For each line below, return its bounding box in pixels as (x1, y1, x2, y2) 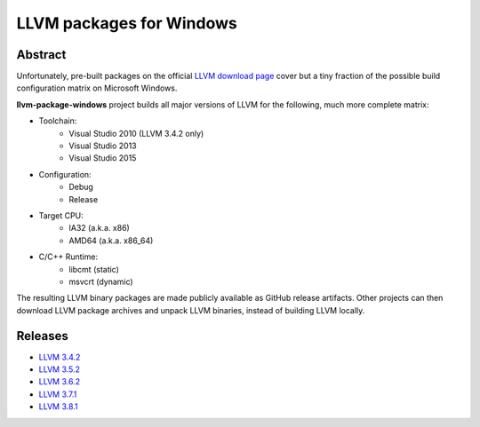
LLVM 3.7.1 (38, 389, 77, 399)
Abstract (16, 47, 67, 62)
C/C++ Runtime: (38, 251, 98, 262)
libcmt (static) (68, 264, 120, 274)
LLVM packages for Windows (16, 13, 237, 33)
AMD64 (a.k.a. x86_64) (68, 235, 154, 246)
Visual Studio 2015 (68, 153, 137, 163)
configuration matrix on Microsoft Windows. (16, 83, 178, 93)
